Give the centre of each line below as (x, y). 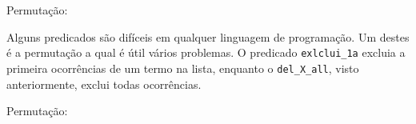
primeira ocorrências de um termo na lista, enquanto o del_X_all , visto (183, 68)
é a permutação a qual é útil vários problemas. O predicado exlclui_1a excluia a (206, 52)
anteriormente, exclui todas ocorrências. (104, 84)
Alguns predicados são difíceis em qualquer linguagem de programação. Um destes (208, 36)
